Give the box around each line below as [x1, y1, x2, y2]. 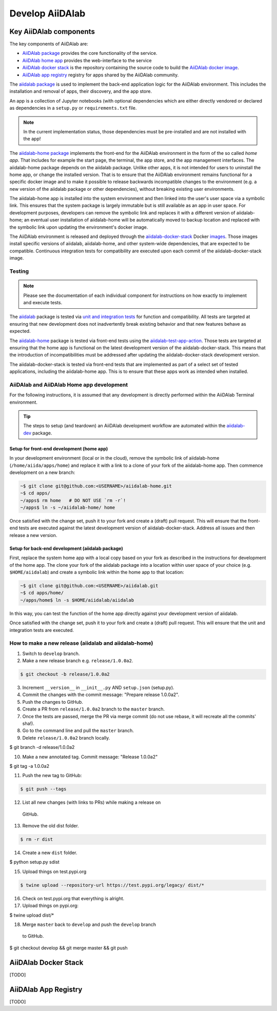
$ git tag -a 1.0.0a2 [9, 763, 50, 769]
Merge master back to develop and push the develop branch [22, 921, 156, 928]
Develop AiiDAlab [9, 8, 86, 19]
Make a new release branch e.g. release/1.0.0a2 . [22, 658, 133, 664]
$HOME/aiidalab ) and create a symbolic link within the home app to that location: [9, 569, 184, 576]
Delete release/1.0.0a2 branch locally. [22, 735, 110, 741]
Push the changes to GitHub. [22, 699, 83, 705]
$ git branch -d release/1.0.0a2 [9, 744, 75, 750]
